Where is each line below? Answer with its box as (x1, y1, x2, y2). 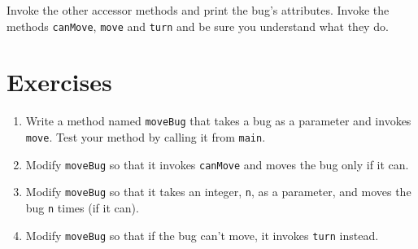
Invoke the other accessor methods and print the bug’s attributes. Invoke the (7, 2, 390, 18)
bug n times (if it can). (25, 199, 139, 216)
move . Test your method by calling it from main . (25, 129, 266, 146)
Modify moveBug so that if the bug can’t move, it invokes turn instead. (25, 226, 379, 243)
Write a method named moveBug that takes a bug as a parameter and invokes (25, 112, 411, 129)
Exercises (7, 65, 112, 98)
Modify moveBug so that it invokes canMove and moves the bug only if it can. (25, 155, 409, 173)
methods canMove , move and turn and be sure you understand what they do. (7, 17, 389, 34)
